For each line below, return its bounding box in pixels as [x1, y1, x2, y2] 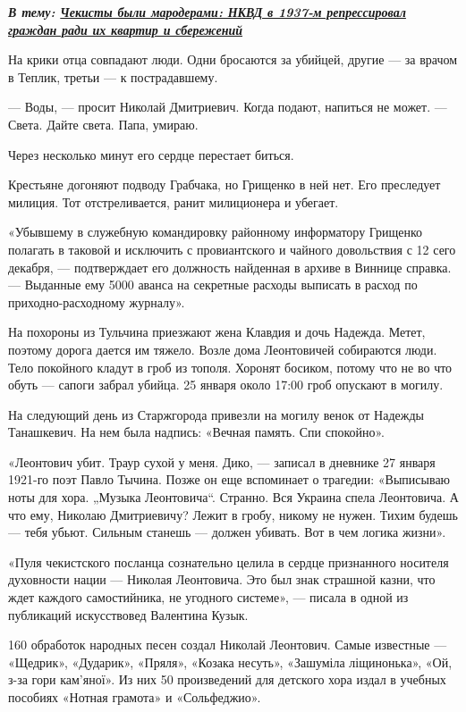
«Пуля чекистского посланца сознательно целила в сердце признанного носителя [8, 552, 449, 571]
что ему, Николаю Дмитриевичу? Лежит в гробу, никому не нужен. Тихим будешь [8, 505, 458, 524]
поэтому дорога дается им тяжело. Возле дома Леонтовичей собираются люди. [8, 339, 437, 358]
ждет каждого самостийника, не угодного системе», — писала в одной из [8, 588, 409, 607]
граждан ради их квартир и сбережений [8, 20, 243, 38]
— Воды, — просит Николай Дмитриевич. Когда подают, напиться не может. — [8, 97, 447, 116]
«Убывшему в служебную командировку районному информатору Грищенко [8, 222, 423, 241]
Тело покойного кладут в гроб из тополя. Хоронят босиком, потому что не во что [8, 357, 453, 376]
